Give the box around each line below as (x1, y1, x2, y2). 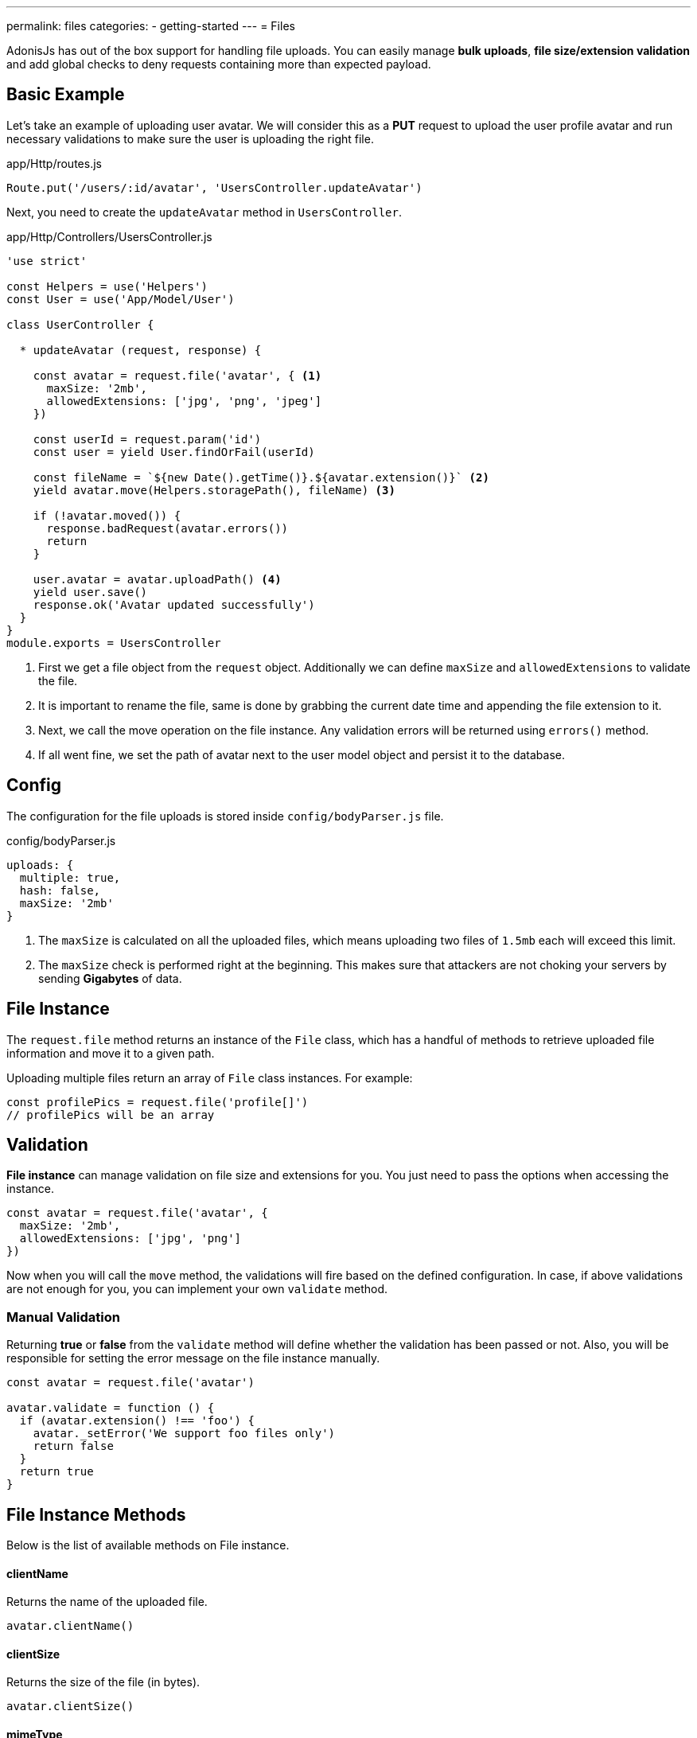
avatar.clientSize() (6, 1700, 134, 1713)
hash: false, (19, 883, 101, 897)
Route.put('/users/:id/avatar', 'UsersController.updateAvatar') (6, 181, 422, 194)
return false (33, 1440, 114, 1453)
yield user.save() (33, 585, 148, 598)
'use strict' (6, 254, 88, 267)
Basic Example (6, 84, 125, 105)
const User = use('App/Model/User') (6, 292, 235, 306)
